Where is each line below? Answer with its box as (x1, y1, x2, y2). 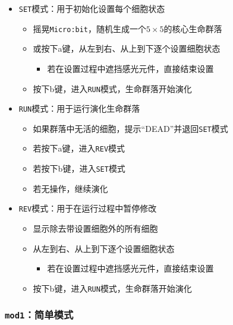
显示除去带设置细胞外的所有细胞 (33, 222, 158, 235)
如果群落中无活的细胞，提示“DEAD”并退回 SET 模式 (33, 122, 228, 134)
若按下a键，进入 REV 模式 (33, 142, 125, 154)
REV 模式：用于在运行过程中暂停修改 (18, 202, 157, 214)
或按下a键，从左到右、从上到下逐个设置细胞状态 (33, 42, 221, 55)
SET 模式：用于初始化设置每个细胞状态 (18, 2, 165, 14)
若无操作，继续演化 (33, 182, 108, 194)
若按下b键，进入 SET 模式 (33, 162, 125, 175)
